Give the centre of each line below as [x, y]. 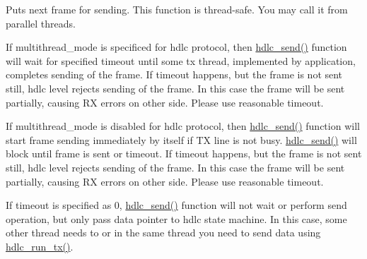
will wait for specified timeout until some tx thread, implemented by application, [181, 60]
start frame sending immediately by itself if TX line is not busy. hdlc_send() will [181, 139]
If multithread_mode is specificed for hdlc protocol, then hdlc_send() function [176, 47]
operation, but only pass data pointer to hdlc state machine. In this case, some [176, 218]
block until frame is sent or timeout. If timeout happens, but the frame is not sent [184, 153]
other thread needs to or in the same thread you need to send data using [163, 233]
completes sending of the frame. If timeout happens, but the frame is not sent [174, 74]
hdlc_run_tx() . [40, 246]
